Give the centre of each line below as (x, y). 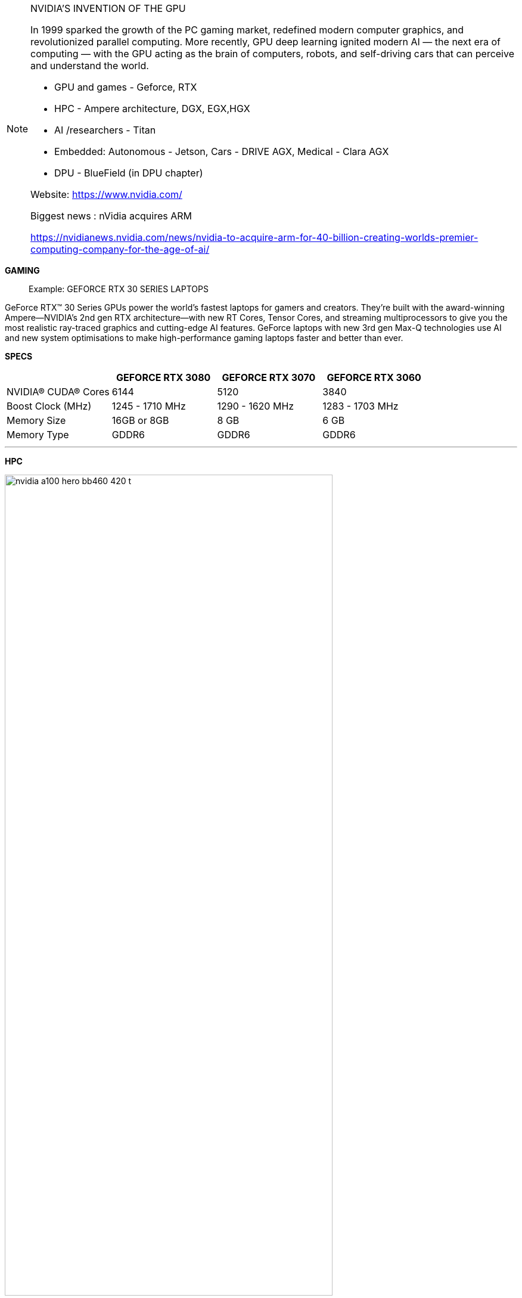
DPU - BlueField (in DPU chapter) (129, 173)
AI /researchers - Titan (105, 130)
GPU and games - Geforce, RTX (126, 87)
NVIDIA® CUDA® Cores (58, 392)
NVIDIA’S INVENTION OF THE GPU (108, 8)
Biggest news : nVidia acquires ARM (111, 216)
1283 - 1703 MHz (361, 406)
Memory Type (38, 435)
